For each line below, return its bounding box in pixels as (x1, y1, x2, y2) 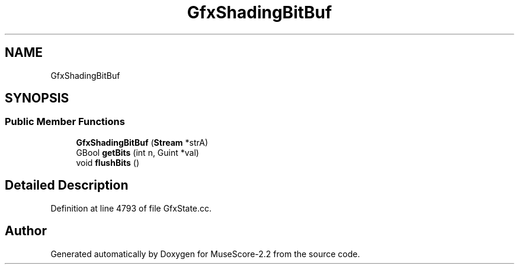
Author (5, 223, 47, 239)
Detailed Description (5, 178, 129, 193)
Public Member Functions (5, 116, 125, 128)
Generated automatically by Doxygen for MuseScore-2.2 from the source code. (50, 248, 360, 259)
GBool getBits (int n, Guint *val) (76, 147, 199, 158)
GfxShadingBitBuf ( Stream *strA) (76, 137, 209, 148)
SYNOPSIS (5, 91, 69, 106)
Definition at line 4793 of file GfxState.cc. (50, 203, 212, 213)
